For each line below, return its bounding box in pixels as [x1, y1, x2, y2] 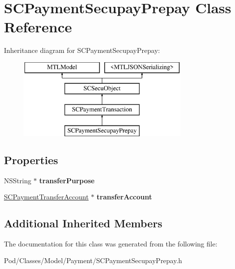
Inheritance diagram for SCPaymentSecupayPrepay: [4, 45, 160, 55]
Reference [4, 17, 72, 37]
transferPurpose [39, 175, 95, 185]
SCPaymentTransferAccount [4, 192, 89, 202]
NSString [4, 175, 31, 185]
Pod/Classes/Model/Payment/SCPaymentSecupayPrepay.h [4, 255, 183, 265]
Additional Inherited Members [4, 216, 162, 231]
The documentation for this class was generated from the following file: [4, 239, 217, 249]
